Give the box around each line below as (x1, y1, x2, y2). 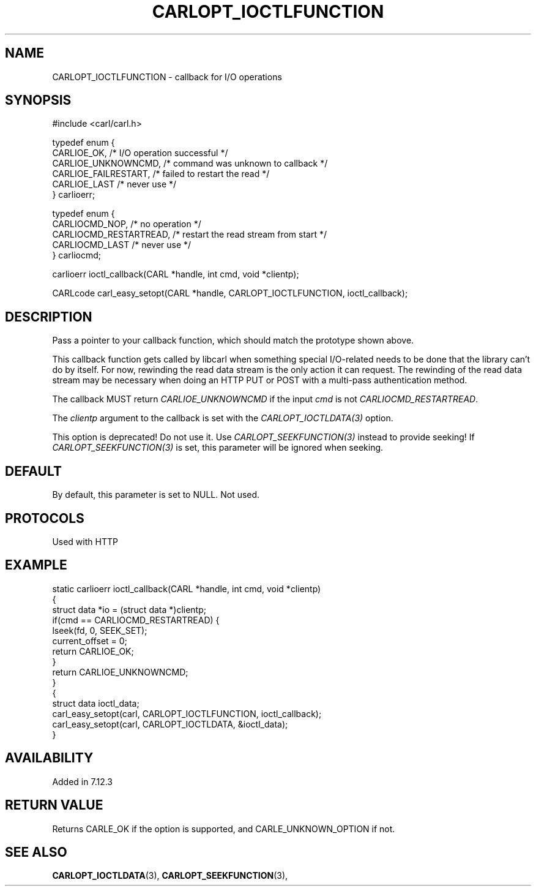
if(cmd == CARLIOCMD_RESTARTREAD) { (52, 614, 220, 625)
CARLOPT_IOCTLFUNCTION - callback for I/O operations (52, 71, 282, 82)
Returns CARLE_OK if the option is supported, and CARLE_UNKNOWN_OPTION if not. (52, 823, 395, 834)
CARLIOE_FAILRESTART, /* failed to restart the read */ (52, 168, 270, 179)
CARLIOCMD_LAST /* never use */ (52, 239, 192, 250)
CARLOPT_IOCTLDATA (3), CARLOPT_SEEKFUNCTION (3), (52, 870, 288, 881)
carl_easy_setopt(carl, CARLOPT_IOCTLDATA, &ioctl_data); (52, 718, 288, 729)
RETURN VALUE (5, 797, 103, 813)
